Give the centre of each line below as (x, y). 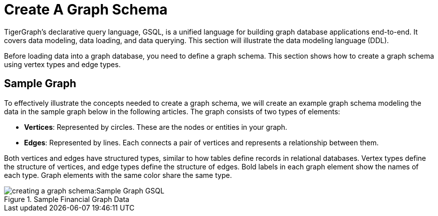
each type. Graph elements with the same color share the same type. (118, 175)
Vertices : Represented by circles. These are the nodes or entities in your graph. (156, 127)
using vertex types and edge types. (62, 64)
